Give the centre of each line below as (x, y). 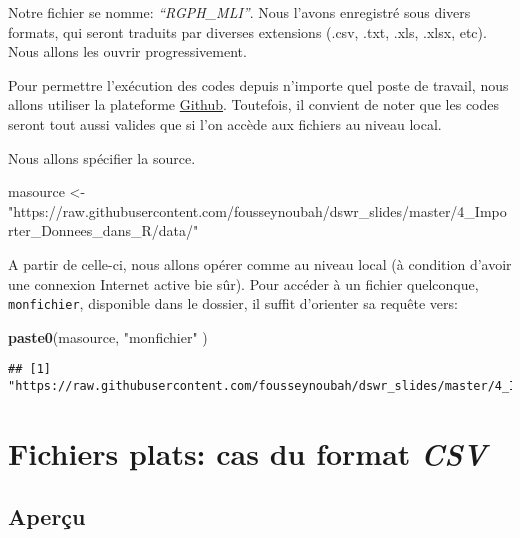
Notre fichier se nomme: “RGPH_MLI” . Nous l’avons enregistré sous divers (239, 12)
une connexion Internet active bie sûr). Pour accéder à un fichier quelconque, (243, 283)
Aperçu (47, 516)
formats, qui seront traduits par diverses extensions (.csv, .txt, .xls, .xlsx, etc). (247, 31)
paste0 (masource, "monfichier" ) (108, 336)
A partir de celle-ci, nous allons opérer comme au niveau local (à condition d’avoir (260, 263)
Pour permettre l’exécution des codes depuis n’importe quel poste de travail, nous (258, 84)
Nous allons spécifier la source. (102, 157)
